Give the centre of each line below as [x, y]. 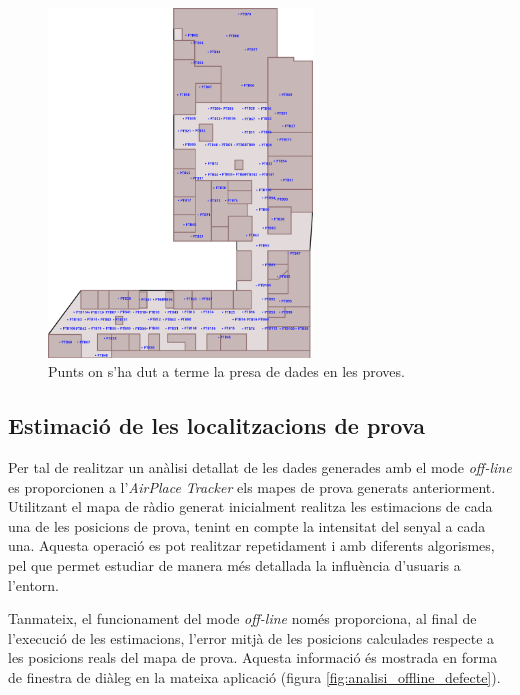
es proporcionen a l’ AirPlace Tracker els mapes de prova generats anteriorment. [252, 486]
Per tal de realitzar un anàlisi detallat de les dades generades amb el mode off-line [260, 466]
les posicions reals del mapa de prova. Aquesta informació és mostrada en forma [253, 657]
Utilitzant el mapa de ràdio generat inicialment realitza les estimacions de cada [250, 506]
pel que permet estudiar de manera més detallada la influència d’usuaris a [234, 564]
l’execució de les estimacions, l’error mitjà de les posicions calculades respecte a [251, 637]
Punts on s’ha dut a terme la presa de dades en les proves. [226, 371]
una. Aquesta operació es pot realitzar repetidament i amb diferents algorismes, [251, 545]
